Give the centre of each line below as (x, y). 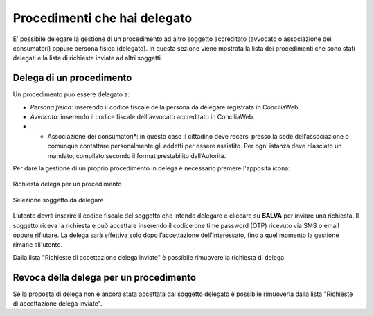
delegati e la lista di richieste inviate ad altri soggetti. (88, 58)
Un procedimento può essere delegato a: (71, 94)
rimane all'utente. (37, 245)
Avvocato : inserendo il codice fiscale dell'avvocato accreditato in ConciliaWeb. (143, 117)
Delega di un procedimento (72, 78)
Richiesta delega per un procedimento (67, 184)
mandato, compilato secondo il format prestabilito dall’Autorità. (137, 155)
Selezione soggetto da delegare (58, 200)
